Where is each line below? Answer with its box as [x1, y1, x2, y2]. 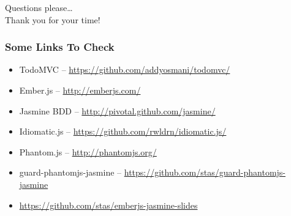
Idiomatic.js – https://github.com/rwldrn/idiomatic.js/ [19, 125, 227, 138]
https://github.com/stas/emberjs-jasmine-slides [19, 198, 198, 211]
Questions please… [5, 1, 73, 13]
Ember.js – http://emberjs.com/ [19, 84, 141, 96]
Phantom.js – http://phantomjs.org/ [19, 145, 157, 158]
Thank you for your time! [5, 13, 100, 26]
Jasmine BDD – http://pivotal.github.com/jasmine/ [19, 104, 216, 117]
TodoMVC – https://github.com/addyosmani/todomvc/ [19, 63, 230, 76]
